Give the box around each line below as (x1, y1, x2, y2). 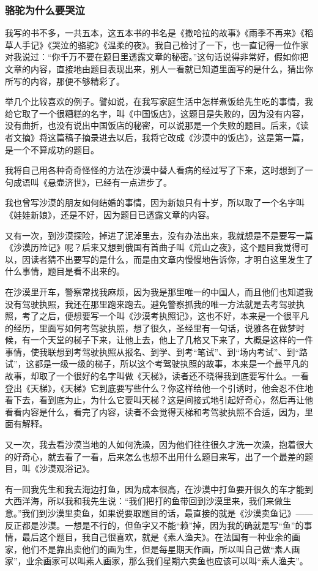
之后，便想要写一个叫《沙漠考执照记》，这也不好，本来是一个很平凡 (39, 309, 309, 322)
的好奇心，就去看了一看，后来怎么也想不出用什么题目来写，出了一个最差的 (5, 450, 305, 463)
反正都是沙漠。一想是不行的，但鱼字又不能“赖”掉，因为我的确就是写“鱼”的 (5, 518, 304, 531)
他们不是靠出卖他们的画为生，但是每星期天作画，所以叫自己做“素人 (21, 542, 292, 555)
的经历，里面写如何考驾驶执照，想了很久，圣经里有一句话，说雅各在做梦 (5, 321, 296, 334)
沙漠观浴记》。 (39, 462, 95, 475)
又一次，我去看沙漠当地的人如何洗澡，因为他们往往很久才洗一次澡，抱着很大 (5, 438, 313, 451)
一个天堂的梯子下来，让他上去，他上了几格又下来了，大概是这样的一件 (30, 333, 313, 346)
